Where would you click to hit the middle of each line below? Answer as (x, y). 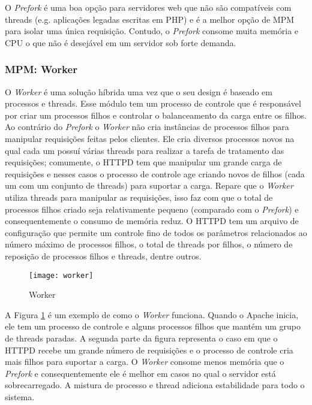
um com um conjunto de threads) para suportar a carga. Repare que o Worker (149, 185)
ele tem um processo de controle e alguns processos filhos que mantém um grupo (153, 326)
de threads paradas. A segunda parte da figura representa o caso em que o (141, 338)
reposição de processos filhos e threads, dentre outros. (103, 256)
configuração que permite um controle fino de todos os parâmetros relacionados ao (156, 232)
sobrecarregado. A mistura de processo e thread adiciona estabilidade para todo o (155, 385)
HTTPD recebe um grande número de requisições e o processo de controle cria (149, 350)
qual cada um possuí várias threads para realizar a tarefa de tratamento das (145, 150)
